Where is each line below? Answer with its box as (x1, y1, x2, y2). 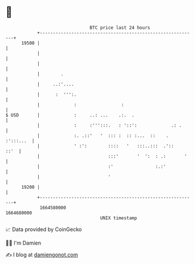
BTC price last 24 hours (89, 25, 150, 31)
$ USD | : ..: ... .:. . (5, 112, 135, 118)
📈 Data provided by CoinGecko (5, 226, 82, 233)
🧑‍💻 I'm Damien (5, 239, 42, 246)
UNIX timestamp (100, 215, 137, 221)
